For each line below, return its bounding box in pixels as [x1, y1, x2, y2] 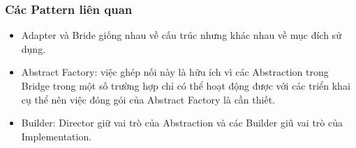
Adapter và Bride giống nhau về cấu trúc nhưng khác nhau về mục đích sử [21, 28, 341, 42]
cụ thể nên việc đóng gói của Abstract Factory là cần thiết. [21, 92, 275, 106]
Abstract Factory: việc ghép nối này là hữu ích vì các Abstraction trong [21, 65, 329, 79]
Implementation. [21, 129, 92, 143]
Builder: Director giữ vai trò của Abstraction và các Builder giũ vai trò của [21, 115, 343, 130]
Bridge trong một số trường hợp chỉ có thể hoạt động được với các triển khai [21, 79, 350, 92]
